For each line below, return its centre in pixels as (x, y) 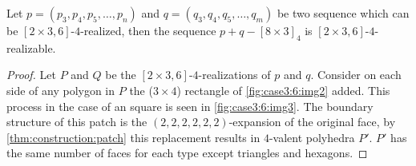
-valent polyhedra (312, 137)
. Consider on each (356, 75)
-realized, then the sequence (148, 30)
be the (121, 75)
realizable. (31, 47)
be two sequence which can (343, 13)
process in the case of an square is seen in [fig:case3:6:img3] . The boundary (190, 106)
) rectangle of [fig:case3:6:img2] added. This (283, 90)
